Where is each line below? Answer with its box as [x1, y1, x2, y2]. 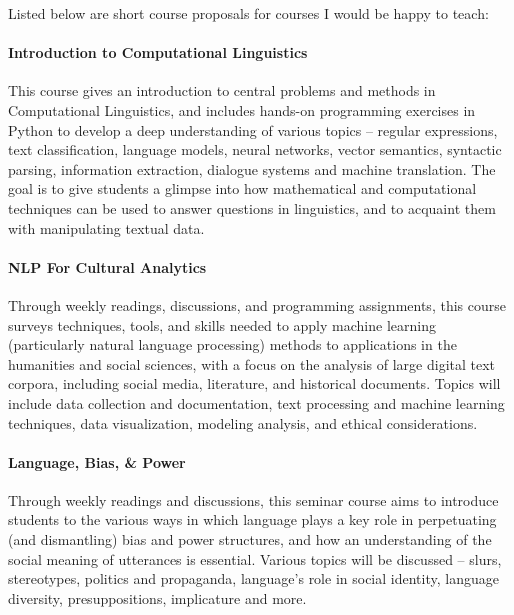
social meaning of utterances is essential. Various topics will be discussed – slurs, [8, 548, 502, 569]
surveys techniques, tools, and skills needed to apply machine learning [8, 314, 436, 335]
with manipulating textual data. [8, 217, 205, 238]
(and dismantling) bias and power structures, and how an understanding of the [8, 529, 492, 550]
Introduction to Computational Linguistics [8, 42, 308, 63]
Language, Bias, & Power [8, 451, 186, 472]
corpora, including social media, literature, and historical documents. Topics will [8, 373, 501, 394]
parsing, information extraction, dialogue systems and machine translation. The [8, 158, 496, 179]
